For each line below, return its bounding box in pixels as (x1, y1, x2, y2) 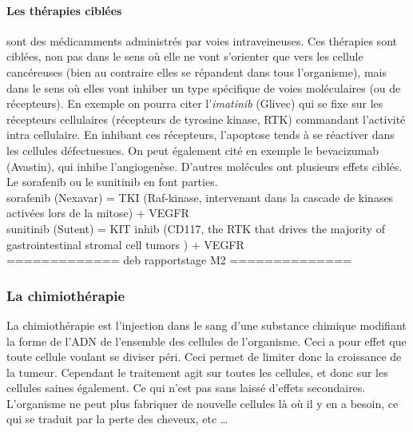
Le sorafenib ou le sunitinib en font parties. (6, 173, 218, 190)
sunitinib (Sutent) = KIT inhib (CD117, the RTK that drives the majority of (6, 220, 385, 236)
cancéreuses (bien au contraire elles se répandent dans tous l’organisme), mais (6, 63, 387, 80)
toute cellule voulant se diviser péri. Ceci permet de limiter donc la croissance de (6, 348, 402, 365)
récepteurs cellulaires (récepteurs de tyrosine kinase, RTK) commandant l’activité (6, 110, 406, 127)
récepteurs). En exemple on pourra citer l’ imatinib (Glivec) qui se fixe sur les (6, 95, 383, 112)
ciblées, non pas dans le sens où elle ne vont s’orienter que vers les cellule (6, 48, 363, 65)
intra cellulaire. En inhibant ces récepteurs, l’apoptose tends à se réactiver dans (6, 126, 395, 143)
